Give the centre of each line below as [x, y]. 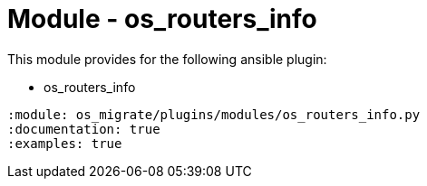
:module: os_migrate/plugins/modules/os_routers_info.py [214, 114]
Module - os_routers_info [162, 19]
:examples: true [65, 143]
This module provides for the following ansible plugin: [167, 59]
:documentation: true [84, 129]
